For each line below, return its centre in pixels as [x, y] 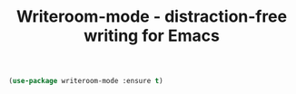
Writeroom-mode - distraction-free [152, 17]
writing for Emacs [152, 36]
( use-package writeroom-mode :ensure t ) [86, 81]
